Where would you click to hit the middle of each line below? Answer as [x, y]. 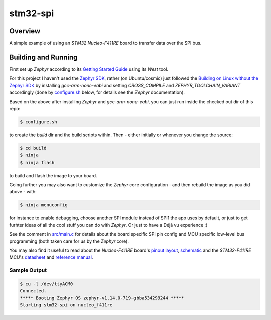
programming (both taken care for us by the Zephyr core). [69, 241]
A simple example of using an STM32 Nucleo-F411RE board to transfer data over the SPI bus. [105, 43]
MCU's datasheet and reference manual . [51, 257]
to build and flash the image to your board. [53, 175]
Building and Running [43, 57]
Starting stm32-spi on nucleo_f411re [66, 305]
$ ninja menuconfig [44, 205]
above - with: [23, 192]
